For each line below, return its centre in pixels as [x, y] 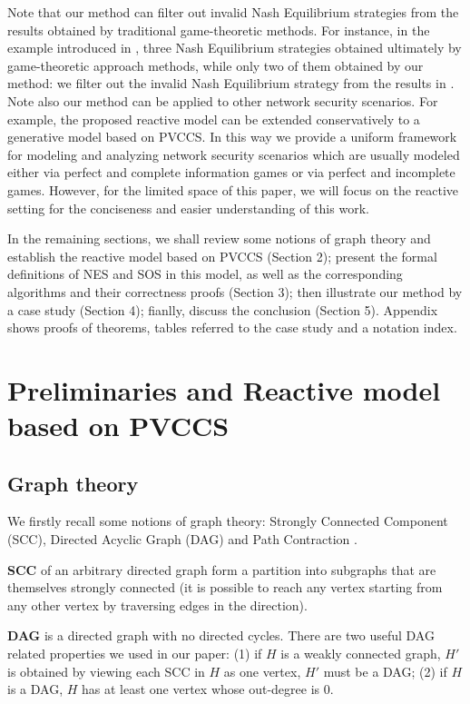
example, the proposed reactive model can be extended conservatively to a [214, 119]
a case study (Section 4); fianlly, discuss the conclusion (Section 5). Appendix [223, 309]
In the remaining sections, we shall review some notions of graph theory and [219, 238]
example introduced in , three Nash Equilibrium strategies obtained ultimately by [235, 48]
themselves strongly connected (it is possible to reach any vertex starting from [225, 587]
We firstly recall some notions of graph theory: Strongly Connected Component [228, 521]
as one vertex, [262, 671]
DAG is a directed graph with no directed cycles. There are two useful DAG [221, 635]
